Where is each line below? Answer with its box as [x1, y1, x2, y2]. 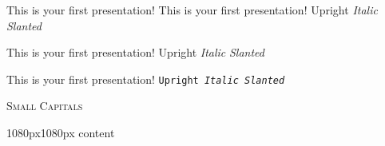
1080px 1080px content [6, 124, 115, 141]
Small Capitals [6, 97, 83, 114]
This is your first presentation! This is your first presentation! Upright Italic [6, 2, 378, 18]
